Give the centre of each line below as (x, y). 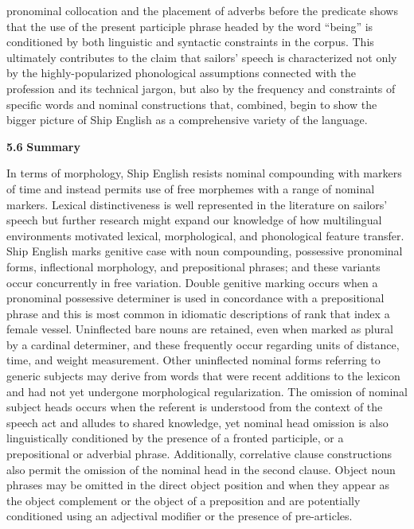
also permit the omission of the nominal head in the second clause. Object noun (201, 469)
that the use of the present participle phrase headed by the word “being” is (190, 26)
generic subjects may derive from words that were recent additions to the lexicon (203, 376)
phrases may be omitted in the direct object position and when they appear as (198, 485)
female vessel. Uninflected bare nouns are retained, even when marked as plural (200, 329)
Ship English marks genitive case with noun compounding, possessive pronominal (205, 251)
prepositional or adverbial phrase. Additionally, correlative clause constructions (199, 454)
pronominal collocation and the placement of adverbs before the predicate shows (202, 10)
